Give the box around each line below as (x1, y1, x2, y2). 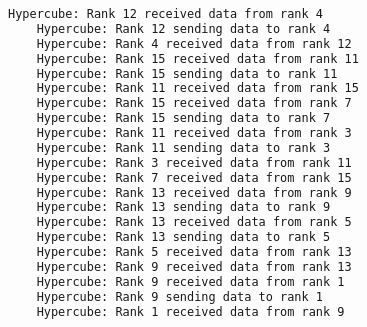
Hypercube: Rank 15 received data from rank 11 (36, 51, 359, 66)
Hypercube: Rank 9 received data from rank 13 (36, 259, 352, 274)
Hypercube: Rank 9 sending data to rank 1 (36, 289, 323, 304)
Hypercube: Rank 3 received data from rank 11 (36, 155, 352, 170)
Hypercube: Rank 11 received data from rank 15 (36, 81, 359, 96)
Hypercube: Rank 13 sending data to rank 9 (36, 200, 331, 215)
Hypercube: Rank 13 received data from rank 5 (36, 215, 352, 230)
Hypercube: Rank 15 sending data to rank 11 (36, 66, 338, 81)
